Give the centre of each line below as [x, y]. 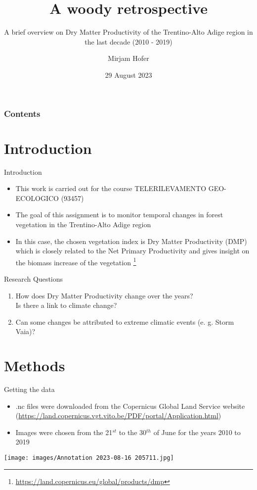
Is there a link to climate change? [66, 305]
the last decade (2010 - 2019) [128, 41]
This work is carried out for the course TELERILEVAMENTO [111, 188]
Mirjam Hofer [128, 58]
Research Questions [34, 278]
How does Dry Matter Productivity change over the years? [104, 295]
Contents [22, 113]
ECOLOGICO [37, 198]
